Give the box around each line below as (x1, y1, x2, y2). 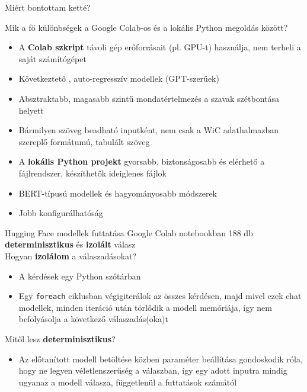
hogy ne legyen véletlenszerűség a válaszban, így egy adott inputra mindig (18, 364, 287, 377)
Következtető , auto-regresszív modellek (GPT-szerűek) (18, 72, 219, 85)
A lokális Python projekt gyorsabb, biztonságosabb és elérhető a (18, 155, 265, 168)
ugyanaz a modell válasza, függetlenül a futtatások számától (18, 375, 237, 388)
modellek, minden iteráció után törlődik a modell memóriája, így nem (18, 301, 272, 313)
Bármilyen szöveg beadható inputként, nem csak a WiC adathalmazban (18, 124, 279, 136)
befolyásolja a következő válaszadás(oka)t (18, 313, 169, 325)
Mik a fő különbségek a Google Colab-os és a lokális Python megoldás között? (5, 21, 288, 33)
